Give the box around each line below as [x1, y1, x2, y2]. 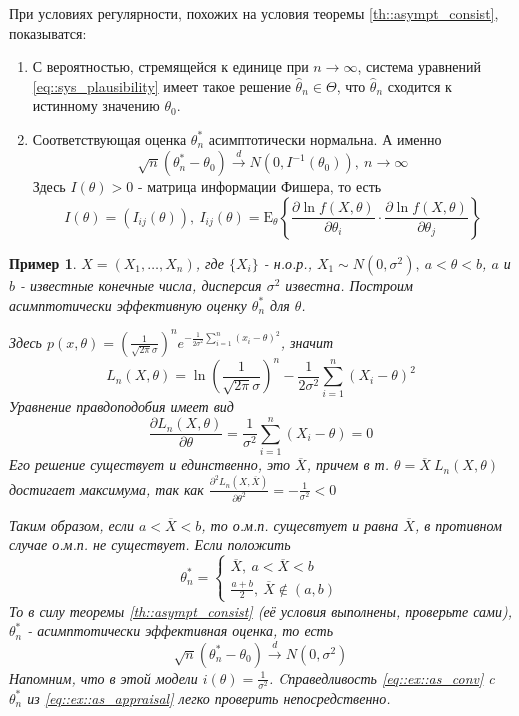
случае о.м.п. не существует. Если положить [9, 534, 291, 555]
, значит [280, 331, 334, 352]
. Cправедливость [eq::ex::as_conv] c [268, 667, 495, 688]
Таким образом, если [9, 514, 134, 535]
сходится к [387, 75, 452, 96]
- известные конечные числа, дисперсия [20, 274, 262, 295]
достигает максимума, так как [9, 478, 204, 499]
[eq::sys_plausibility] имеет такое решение [32, 75, 291, 96]
